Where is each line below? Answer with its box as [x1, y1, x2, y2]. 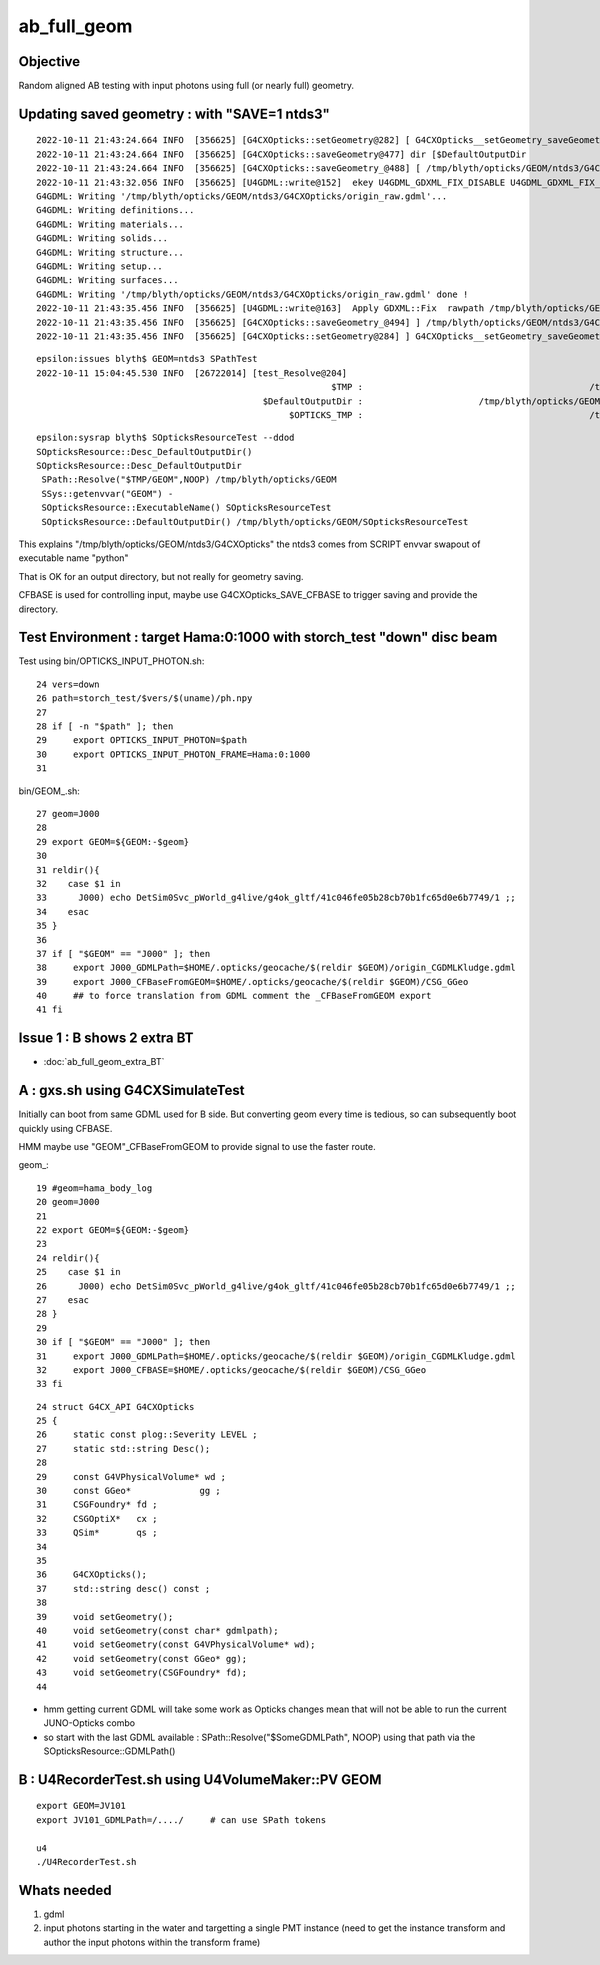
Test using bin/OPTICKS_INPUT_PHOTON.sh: [18, 655, 205, 667]
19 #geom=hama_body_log [36, 1182, 153, 1194]
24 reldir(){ [36, 1252, 100, 1264]
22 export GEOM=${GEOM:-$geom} [36, 1225, 190, 1236]
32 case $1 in [36, 878, 121, 889]
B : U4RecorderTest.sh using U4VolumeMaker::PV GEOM [18, 1771, 382, 1788]
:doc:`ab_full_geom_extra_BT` [43, 1056, 165, 1068]
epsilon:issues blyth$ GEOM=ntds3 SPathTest [36, 353, 259, 365]
